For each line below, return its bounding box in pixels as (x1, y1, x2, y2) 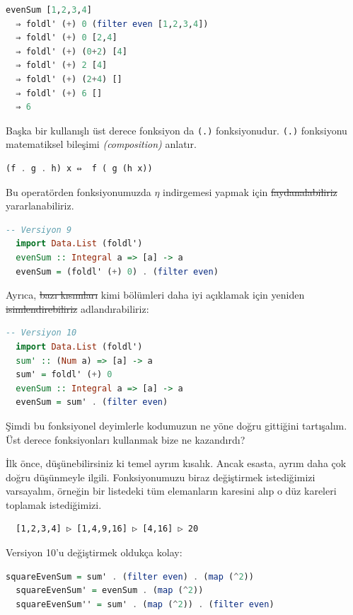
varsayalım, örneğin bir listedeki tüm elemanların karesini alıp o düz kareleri (6, 483, 337, 498)
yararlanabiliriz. (6, 198, 74, 213)
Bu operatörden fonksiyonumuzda (6, 184, 151, 199)
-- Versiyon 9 (6, 224, 72, 235)
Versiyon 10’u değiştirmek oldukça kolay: (6, 545, 183, 560)
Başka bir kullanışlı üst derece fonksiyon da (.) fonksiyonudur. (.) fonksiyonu (6, 122, 347, 137)
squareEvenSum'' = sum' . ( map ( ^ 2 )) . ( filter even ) (16, 599, 274, 609)
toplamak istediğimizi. (6, 497, 102, 512)
